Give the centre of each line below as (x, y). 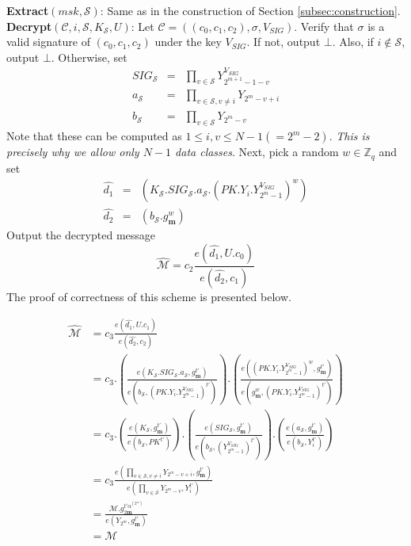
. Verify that (324, 26)
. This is (349, 136)
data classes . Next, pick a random (257, 152)
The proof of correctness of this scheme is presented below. (149, 296)
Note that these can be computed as (94, 136)
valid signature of (48, 42)
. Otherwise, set (89, 57)
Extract (28, 10)
